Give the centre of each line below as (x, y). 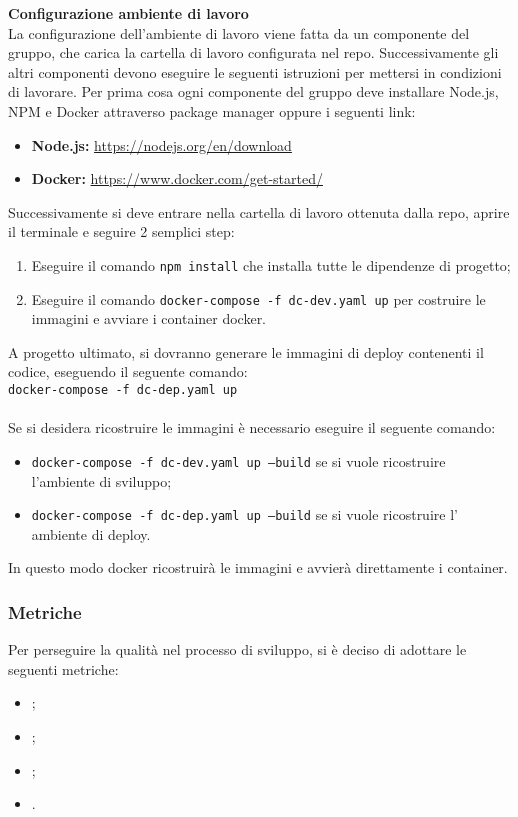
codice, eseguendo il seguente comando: (128, 371)
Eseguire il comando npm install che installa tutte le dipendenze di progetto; (271, 264)
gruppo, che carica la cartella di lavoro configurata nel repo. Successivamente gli (253, 52)
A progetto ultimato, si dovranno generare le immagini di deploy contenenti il (246, 351)
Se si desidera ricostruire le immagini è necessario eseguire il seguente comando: (252, 427)
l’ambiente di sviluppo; (101, 480)
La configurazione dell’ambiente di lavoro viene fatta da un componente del (239, 32)
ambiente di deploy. (91, 533)
